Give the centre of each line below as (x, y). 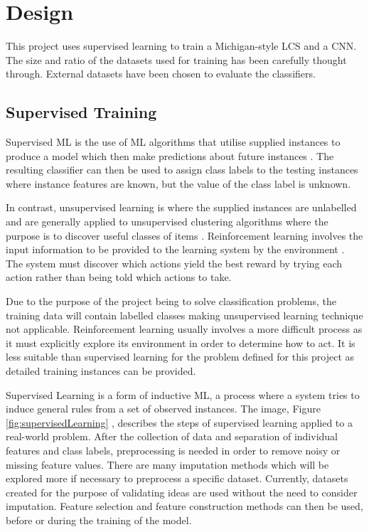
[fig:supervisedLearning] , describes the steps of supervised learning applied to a (179, 422)
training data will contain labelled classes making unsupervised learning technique (184, 315)
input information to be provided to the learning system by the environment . (175, 249)
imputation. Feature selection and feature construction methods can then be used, (184, 506)
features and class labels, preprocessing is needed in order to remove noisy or (173, 450)
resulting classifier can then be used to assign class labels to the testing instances (182, 170)
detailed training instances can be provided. (101, 371)
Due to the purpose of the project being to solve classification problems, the (171, 301)
